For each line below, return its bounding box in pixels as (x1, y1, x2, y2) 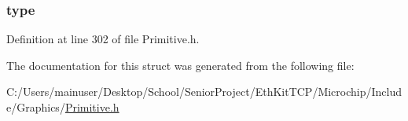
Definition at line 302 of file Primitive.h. (6, 31, 200, 47)
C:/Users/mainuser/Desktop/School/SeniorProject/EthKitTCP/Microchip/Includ (6, 83, 402, 100)
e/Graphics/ (6, 99, 65, 115)
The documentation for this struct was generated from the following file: (6, 57, 355, 73)
